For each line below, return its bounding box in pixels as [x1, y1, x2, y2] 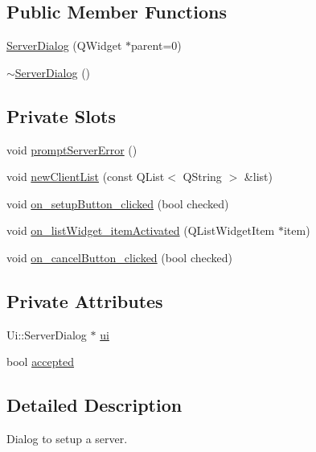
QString [183, 168, 222, 185]
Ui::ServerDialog [6, 326, 87, 343]
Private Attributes [6, 288, 163, 313]
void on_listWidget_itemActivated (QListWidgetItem [6, 222, 275, 239]
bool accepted [6, 353, 75, 370]
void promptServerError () [6, 141, 137, 158]
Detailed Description [6, 392, 183, 417]
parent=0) [131, 37, 182, 54]
